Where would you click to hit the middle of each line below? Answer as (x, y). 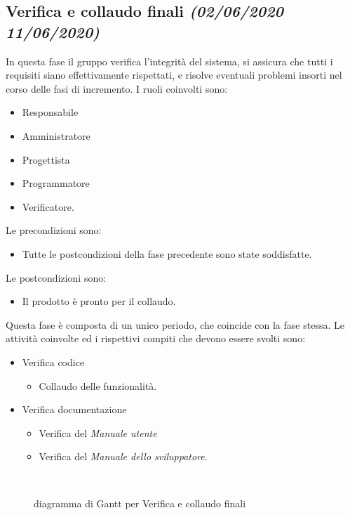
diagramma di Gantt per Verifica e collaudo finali (140, 503)
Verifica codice (53, 361)
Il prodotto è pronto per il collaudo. (99, 301)
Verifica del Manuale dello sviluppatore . (123, 456)
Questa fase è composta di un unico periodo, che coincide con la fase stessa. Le (175, 324)
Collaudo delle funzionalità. (98, 385)
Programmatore (56, 183)
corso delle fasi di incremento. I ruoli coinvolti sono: (117, 88)
